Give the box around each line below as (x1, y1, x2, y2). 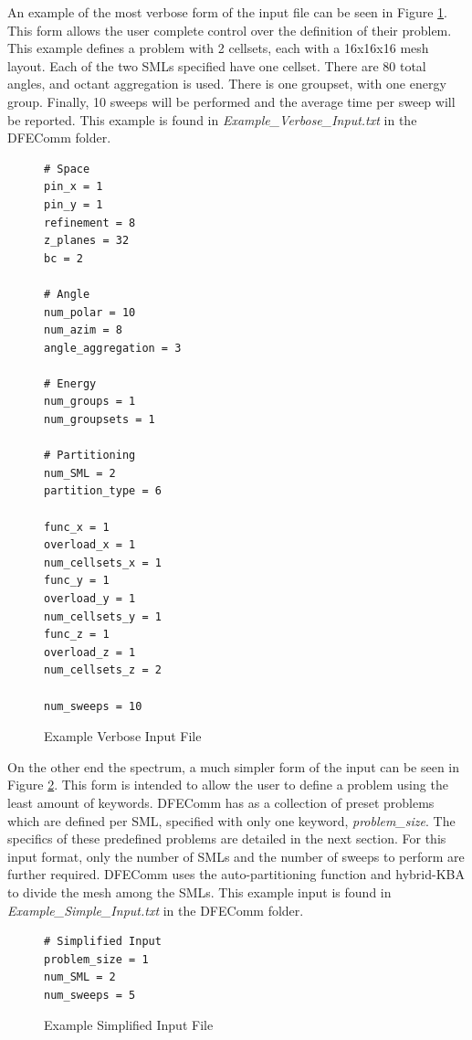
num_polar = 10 (44, 305, 136, 319)
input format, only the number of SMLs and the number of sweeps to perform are (7, 846, 465, 865)
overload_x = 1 (44, 538, 136, 552)
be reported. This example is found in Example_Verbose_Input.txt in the (7, 110, 417, 129)
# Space (44, 162, 90, 175)
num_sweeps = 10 (44, 699, 142, 713)
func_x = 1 (44, 520, 110, 534)
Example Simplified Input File (44, 1015, 214, 1035)
